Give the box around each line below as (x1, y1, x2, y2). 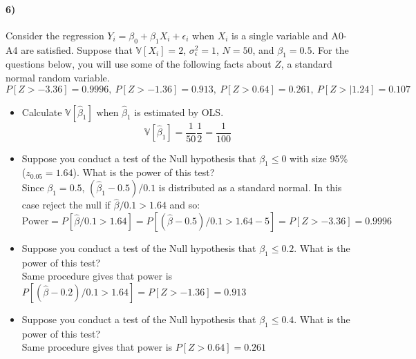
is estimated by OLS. (134, 104, 224, 119)
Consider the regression (6, 28, 104, 42)
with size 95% (290, 151, 348, 165)
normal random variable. (6, 70, 110, 84)
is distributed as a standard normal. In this (158, 180, 342, 195)
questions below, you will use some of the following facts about (6, 57, 272, 71)
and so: (169, 197, 200, 212)
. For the (312, 42, 349, 57)
